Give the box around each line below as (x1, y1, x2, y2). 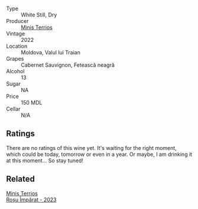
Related (6, 174, 35, 184)
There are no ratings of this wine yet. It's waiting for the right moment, (6, 144, 177, 151)
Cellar (6, 106, 21, 112)
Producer (6, 18, 29, 24)
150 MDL (21, 99, 43, 106)
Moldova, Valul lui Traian (21, 49, 81, 55)
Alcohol (6, 68, 25, 74)
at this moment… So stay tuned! (6, 156, 84, 164)
